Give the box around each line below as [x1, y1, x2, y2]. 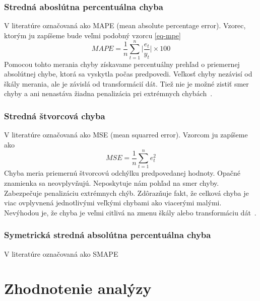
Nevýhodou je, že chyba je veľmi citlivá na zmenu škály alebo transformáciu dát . [4, 207, 256, 217]
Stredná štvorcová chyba [4, 109, 105, 122]
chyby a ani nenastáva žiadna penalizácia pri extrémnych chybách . [4, 88, 213, 99]
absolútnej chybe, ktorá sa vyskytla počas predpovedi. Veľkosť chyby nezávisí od [4, 68, 252, 79]
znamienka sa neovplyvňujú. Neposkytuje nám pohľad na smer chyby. [4, 178, 219, 188]
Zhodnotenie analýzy [4, 278, 152, 298]
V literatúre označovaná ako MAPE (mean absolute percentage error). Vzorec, [4, 20, 246, 31]
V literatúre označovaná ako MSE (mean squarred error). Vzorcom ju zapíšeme [4, 129, 248, 140]
